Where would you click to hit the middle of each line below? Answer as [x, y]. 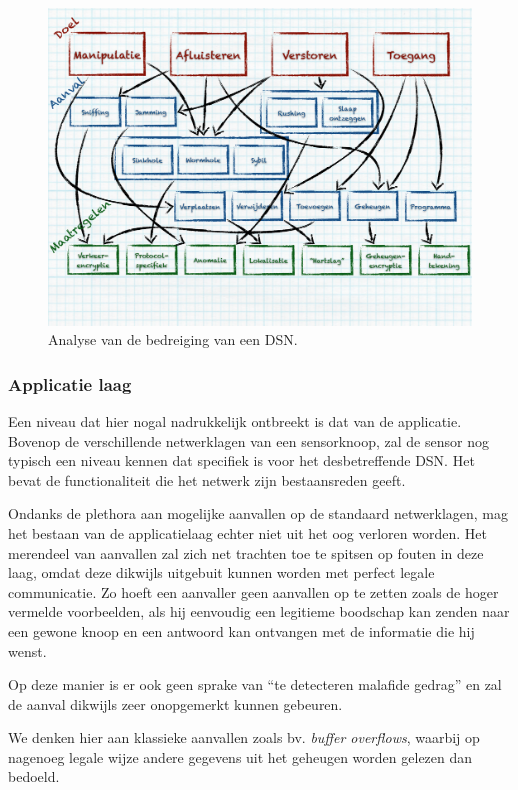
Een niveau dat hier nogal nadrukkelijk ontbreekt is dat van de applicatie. [235, 420]
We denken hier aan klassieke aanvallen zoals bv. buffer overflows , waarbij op [244, 737]
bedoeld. [34, 776]
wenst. [27, 650]
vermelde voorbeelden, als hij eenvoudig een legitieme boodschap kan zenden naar [259, 611]
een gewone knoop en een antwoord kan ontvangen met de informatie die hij [241, 630]
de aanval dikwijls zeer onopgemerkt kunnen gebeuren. [175, 703]
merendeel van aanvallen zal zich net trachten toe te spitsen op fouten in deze [246, 552]
